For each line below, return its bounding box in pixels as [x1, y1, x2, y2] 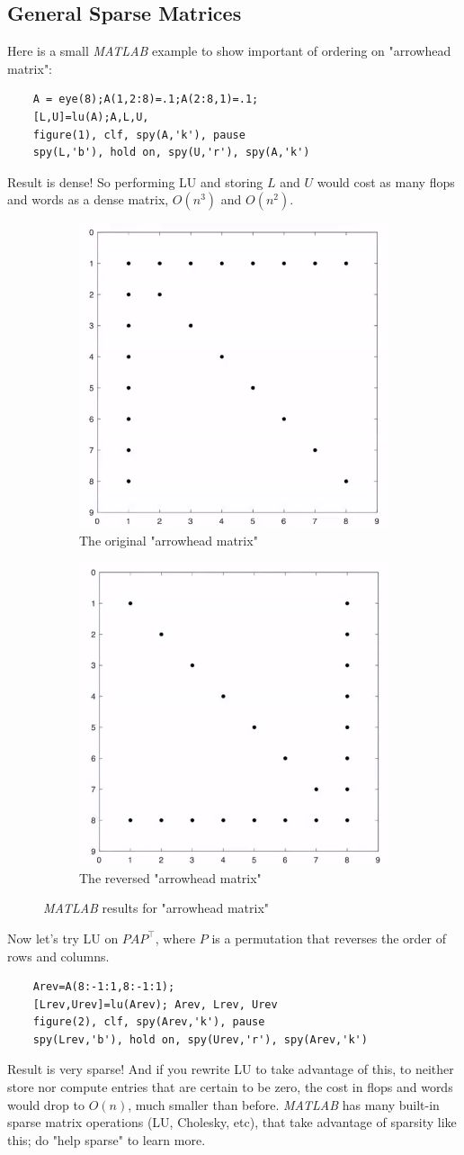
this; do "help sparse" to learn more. [7, 1130, 206, 1149]
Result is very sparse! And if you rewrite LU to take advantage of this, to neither [7, 1060, 454, 1078]
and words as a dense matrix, [7, 190, 169, 209]
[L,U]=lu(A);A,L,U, [32, 110, 149, 123]
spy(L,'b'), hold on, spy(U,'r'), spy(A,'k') [32, 146, 310, 159]
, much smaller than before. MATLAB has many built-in [128, 1095, 440, 1114]
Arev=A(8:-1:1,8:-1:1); [32, 980, 175, 994]
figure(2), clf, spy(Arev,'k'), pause [32, 1015, 265, 1029]
